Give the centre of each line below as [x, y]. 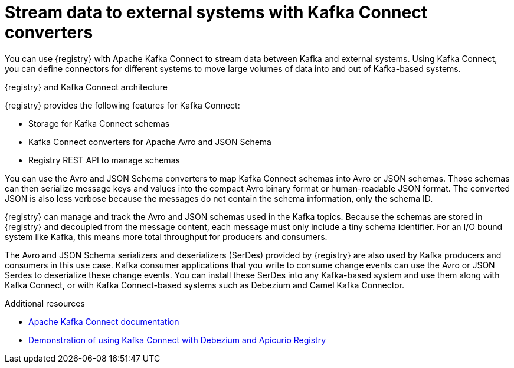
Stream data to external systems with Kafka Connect [216, 12]
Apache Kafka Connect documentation [104, 321]
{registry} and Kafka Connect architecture [86, 87]
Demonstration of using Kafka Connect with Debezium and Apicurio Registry [177, 340]
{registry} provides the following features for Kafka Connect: [122, 105]
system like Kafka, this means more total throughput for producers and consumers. [166, 236]
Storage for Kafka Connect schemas [99, 123]
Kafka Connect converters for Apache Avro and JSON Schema [150, 142]
